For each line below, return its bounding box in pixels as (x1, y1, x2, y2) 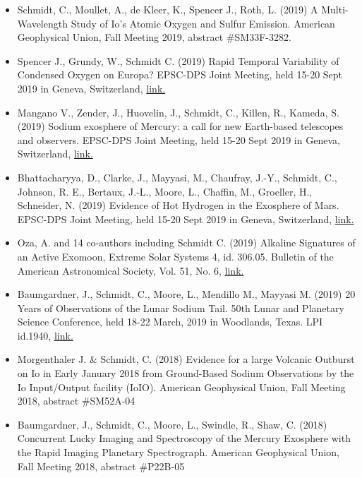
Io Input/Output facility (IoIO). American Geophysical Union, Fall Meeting (17, 379, 346, 394)
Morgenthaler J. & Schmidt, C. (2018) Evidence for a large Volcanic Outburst (17, 352, 355, 366)
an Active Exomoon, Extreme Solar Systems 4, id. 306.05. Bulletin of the (17, 249, 334, 263)
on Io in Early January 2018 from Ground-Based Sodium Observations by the (17, 366, 354, 381)
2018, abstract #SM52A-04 (17, 393, 135, 408)
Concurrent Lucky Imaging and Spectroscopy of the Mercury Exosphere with (17, 431, 351, 446)
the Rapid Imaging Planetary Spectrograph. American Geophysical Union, (17, 445, 339, 460)
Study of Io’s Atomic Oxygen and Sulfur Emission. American (71, 16, 335, 30)
